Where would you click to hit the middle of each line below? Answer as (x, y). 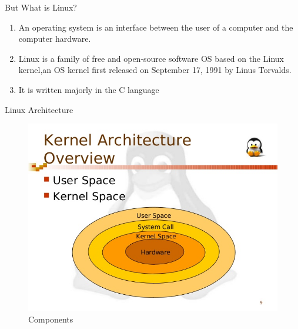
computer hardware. (55, 39)
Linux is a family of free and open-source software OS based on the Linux (151, 58)
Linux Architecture (39, 109)
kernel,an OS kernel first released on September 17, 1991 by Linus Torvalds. (155, 70)
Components (51, 319)
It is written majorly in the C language (89, 89)
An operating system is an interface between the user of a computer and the (156, 27)
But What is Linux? (41, 7)
